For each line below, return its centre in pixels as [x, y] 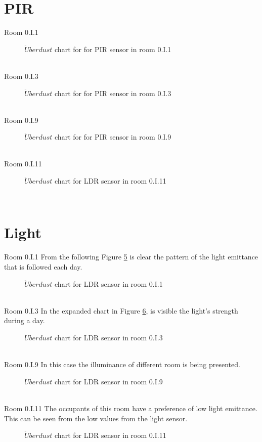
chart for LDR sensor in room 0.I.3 [109, 337]
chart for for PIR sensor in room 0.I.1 [113, 49]
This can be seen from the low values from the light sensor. [96, 418]
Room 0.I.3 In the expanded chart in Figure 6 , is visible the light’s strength [121, 310]
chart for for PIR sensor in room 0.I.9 [113, 137]
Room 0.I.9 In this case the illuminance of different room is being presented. [122, 364]
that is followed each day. [43, 266]
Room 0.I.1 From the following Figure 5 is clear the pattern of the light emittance [131, 257]
